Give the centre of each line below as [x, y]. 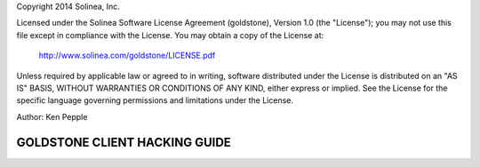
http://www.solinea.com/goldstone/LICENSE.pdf [127, 56]
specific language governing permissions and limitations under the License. [155, 100]
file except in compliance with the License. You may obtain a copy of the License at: [170, 35]
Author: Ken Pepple [52, 116]
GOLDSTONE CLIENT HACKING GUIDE [124, 142]
